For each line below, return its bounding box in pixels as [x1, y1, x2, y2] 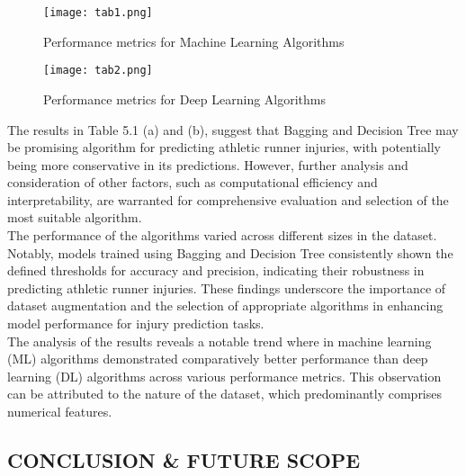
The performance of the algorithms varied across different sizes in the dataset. [7, 226, 437, 245]
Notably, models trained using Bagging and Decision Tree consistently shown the [7, 243, 453, 262]
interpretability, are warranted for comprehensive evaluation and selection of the [7, 190, 449, 209]
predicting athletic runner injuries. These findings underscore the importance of [7, 278, 446, 297]
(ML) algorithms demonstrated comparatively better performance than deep [7, 349, 428, 368]
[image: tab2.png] [43, 64, 153, 77]
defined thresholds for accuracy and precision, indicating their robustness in [7, 261, 425, 280]
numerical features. [7, 402, 112, 420]
